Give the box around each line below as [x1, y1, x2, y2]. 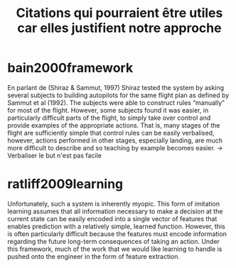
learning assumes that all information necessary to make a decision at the [7, 207, 223, 216]
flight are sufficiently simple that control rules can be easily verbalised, [7, 128, 215, 137]
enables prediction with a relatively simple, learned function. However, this [7, 222, 225, 230]
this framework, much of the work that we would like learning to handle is [7, 245, 222, 253]
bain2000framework [7, 60, 134, 76]
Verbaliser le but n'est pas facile [7, 151, 102, 160]
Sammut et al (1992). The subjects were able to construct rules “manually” [7, 98, 225, 107]
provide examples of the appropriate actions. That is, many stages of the [7, 121, 220, 129]
